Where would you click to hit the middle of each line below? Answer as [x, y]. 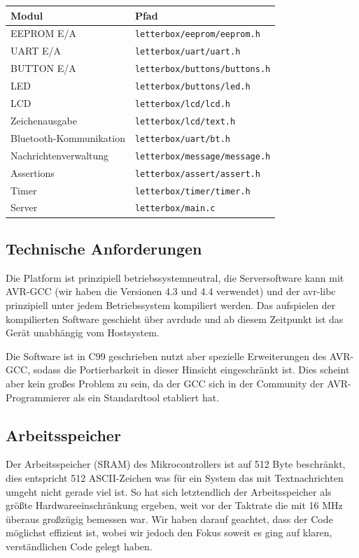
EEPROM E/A [43, 33]
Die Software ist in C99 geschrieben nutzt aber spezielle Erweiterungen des [166, 356]
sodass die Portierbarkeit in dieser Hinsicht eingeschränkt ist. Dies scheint [191, 370]
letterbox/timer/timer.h [192, 191]
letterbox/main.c [175, 209]
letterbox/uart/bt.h [182, 139]
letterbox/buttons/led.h [192, 87]
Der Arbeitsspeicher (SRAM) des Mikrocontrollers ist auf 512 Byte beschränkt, [176, 464]
